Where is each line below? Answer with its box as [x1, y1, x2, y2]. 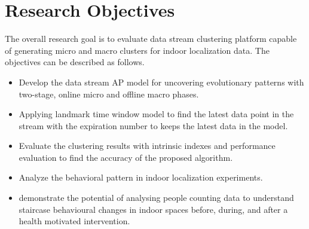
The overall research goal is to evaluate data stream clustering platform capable [5, 32, 297, 45]
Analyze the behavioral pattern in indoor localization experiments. [19, 171, 263, 184]
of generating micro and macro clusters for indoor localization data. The [5, 44, 270, 56]
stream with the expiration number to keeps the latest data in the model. [19, 119, 288, 132]
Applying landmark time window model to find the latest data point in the [19, 108, 294, 120]
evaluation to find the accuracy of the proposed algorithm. [19, 151, 233, 163]
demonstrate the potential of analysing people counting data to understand [19, 191, 294, 204]
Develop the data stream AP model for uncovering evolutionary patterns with [19, 75, 304, 88]
